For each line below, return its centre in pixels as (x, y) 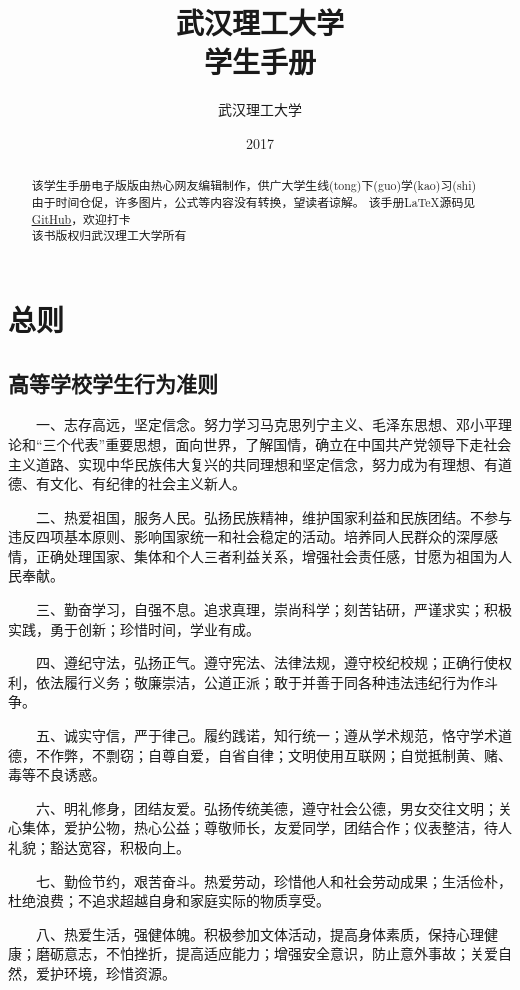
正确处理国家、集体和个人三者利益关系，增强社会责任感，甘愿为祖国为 (266, 555)
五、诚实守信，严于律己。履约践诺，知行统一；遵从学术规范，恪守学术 (266, 735)
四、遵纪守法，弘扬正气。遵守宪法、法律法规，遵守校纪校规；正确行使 (266, 662)
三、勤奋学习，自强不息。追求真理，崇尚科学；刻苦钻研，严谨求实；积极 (273, 609)
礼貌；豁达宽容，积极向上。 (99, 847)
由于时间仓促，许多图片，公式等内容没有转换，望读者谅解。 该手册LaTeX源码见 (253, 201)
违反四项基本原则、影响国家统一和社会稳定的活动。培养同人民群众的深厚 (246, 536)
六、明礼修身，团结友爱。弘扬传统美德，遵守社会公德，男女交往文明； (266, 807)
